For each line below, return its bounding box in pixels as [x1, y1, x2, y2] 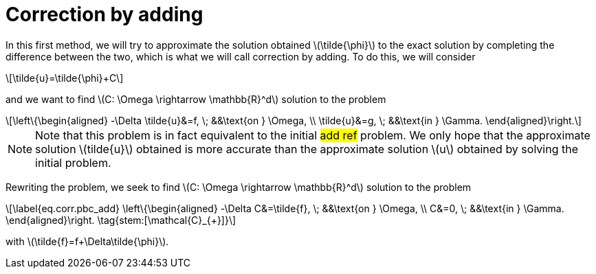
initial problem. [35, 155, 111, 170]
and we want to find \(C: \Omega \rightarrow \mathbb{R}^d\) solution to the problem [5, 93, 386, 105]
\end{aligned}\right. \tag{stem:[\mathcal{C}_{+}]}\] [5, 214, 236, 226]
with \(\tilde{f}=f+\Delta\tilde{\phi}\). [5, 235, 169, 247]
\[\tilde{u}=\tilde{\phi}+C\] [5, 71, 124, 84]
